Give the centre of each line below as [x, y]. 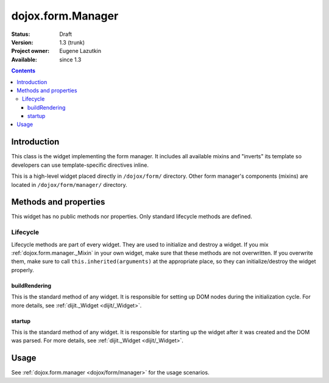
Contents [23, 71]
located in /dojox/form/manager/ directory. [69, 184]
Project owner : [30, 51]
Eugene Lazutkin [80, 51]
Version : [22, 42]
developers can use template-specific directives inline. [80, 165]
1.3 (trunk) [72, 42]
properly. [23, 270]
